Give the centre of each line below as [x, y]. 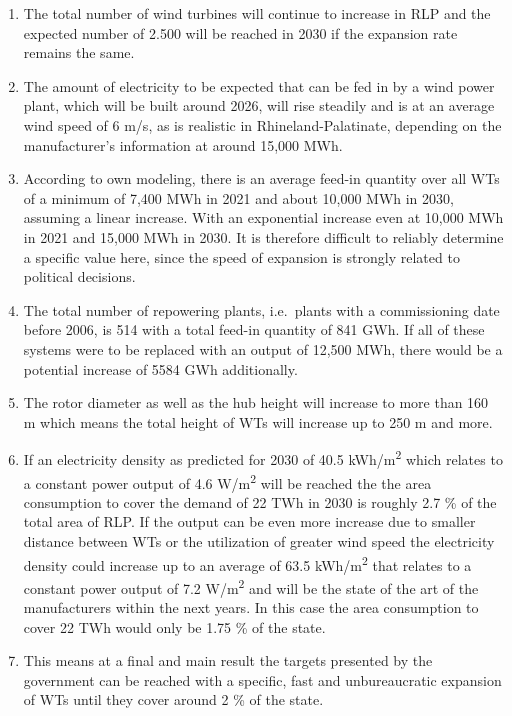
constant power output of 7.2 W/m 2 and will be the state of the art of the [251, 586]
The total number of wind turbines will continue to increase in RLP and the [257, 13]
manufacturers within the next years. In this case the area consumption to [251, 607]
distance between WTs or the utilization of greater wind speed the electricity [259, 540]
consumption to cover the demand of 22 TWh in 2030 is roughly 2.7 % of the [260, 501]
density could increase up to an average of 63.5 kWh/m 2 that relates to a [247, 563]
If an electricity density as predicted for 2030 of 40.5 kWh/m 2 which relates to [263, 457]
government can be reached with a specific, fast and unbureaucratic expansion [262, 679]
